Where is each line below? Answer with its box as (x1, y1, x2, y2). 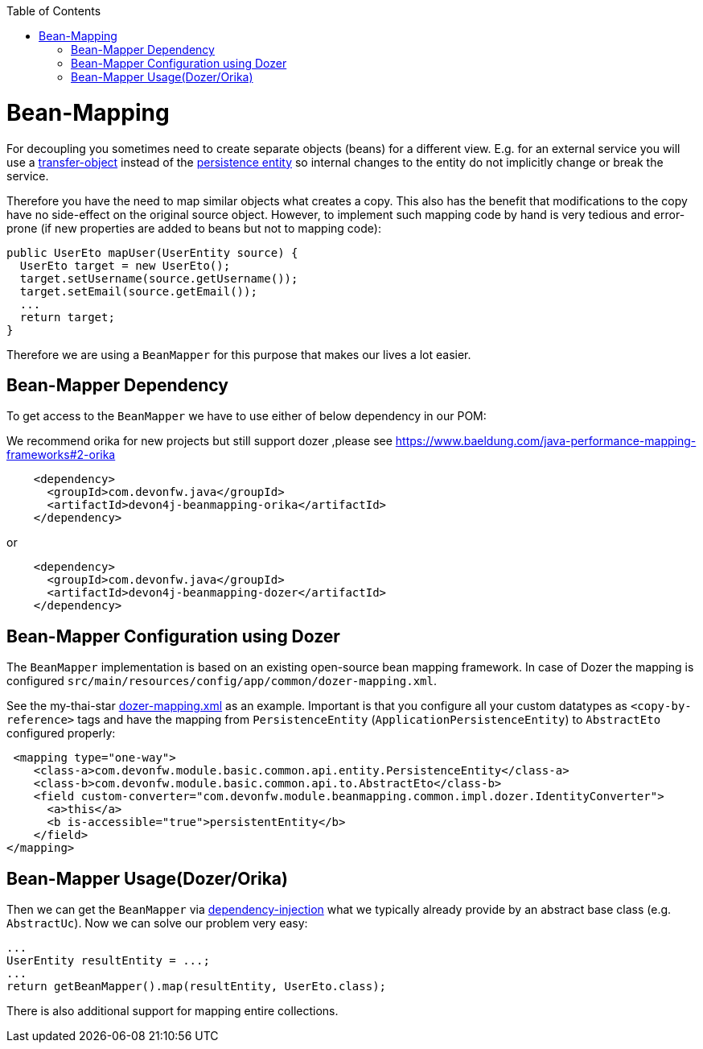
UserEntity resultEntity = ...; (6, 954, 210, 968)
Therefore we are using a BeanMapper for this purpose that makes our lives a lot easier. (6, 347, 471, 361)
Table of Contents (6, 4, 101, 18)
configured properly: (6, 726, 116, 741)
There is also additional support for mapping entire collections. (6, 1004, 339, 1018)
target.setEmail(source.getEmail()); (19, 284, 257, 298)
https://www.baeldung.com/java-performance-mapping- (395, 434, 697, 448)
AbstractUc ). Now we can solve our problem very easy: (6, 916, 308, 931)
